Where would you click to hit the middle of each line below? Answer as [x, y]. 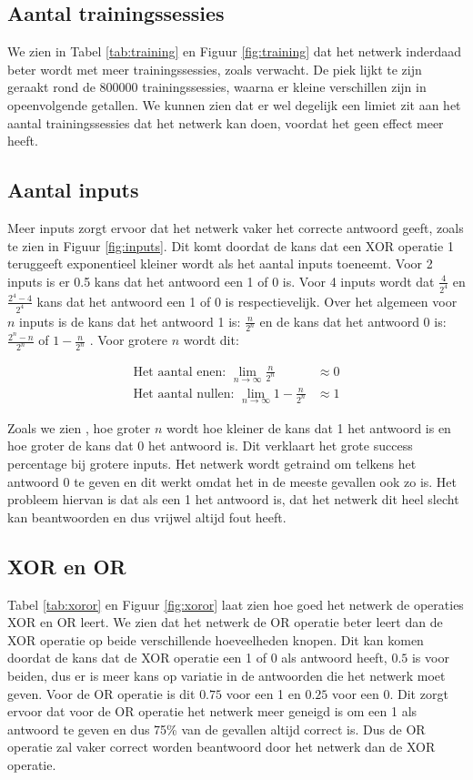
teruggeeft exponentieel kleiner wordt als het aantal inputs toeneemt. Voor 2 [220, 263]
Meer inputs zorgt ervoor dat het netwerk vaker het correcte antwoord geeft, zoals [236, 227]
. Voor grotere [128, 340]
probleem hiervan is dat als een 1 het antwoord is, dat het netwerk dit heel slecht [233, 499]
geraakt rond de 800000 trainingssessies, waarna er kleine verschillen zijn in [217, 87]
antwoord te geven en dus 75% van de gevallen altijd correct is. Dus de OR [216, 729]
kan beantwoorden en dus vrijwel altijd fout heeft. [147, 517]
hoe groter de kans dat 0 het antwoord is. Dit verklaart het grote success [210, 446]
